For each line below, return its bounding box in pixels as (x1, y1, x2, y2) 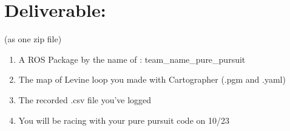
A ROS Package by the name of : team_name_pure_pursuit (18, 53, 246, 65)
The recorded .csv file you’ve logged (18, 93, 152, 106)
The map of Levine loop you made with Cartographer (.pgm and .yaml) (18, 73, 286, 86)
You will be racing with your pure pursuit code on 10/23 (18, 113, 229, 126)
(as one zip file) (4, 33, 62, 45)
